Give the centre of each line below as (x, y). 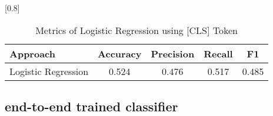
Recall (218, 53)
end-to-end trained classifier (91, 106)
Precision (173, 53)
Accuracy (120, 53)
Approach (32, 53)
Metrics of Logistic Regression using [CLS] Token (136, 30)
